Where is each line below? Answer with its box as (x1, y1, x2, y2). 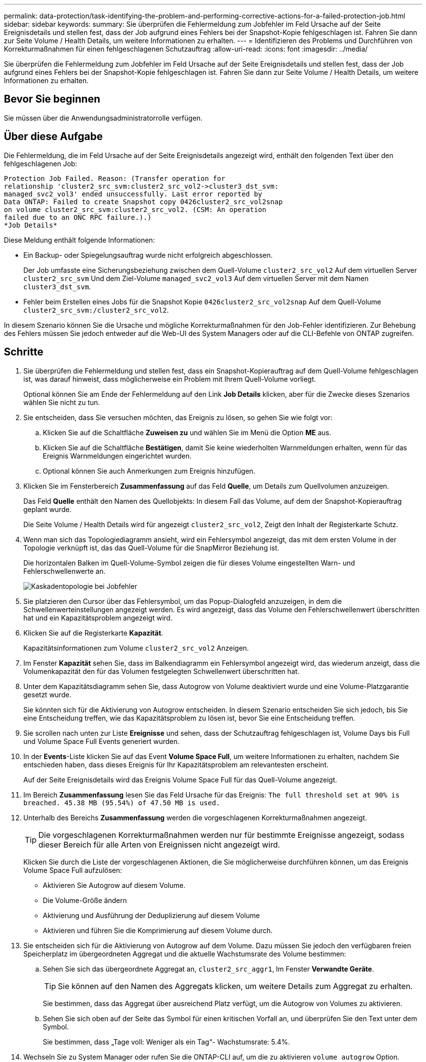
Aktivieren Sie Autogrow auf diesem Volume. (43, 881, 186, 889)
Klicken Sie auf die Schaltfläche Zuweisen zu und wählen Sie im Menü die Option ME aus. (43, 428, 331, 437)
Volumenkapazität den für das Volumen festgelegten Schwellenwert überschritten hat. (23, 667, 300, 675)
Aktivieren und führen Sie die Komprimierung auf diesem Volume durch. (43, 926, 273, 935)
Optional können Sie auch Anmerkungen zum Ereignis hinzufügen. (43, 466, 255, 475)
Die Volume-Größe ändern (43, 896, 127, 904)
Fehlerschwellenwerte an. (23, 566, 106, 575)
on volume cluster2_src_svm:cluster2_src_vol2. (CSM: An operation (4, 205, 266, 213)
